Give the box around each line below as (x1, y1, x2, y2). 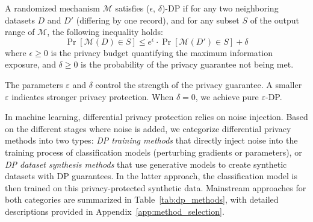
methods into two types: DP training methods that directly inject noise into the (5, 134, 298, 147)
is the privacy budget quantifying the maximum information (51, 46, 273, 59)
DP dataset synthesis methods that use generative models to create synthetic (5, 157, 287, 170)
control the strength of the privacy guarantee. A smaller (95, 78, 302, 90)
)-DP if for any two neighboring (161, 2, 279, 14)
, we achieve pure (195, 90, 259, 103)
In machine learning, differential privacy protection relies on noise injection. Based (5, 110, 308, 123)
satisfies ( (115, 2, 150, 14)
